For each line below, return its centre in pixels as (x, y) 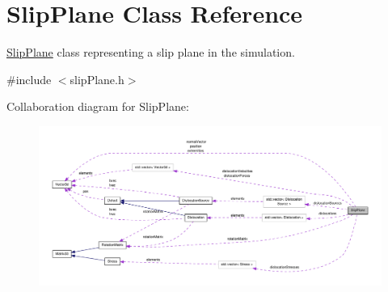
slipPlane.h (97, 79)
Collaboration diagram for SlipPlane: (98, 106)
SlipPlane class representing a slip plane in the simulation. (151, 52)
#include (29, 79)
